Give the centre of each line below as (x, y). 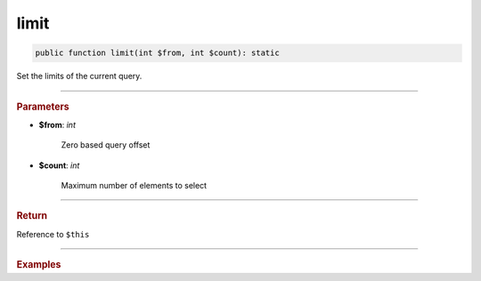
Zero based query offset (106, 145)
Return (32, 216)
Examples (39, 265)
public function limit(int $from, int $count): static (157, 53)
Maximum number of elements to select (134, 185)
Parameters (43, 107)
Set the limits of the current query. (79, 76)
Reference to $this (53, 234)
